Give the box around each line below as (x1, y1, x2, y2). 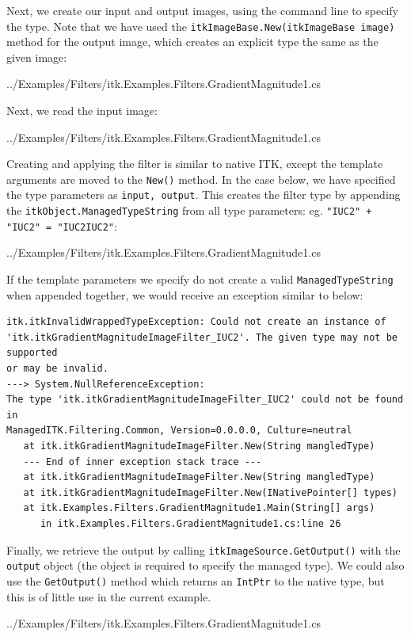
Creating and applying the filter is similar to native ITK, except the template (6, 155, 383, 172)
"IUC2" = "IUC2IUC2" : (6, 217, 117, 234)
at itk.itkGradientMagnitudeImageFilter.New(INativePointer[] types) (23, 486, 398, 498)
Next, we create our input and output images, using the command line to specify (6, 2, 398, 18)
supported (6, 347, 58, 359)
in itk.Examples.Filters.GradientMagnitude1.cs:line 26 (40, 518, 341, 529)
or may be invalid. (6, 363, 108, 375)
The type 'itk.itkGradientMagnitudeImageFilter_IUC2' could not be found (6, 394, 404, 406)
